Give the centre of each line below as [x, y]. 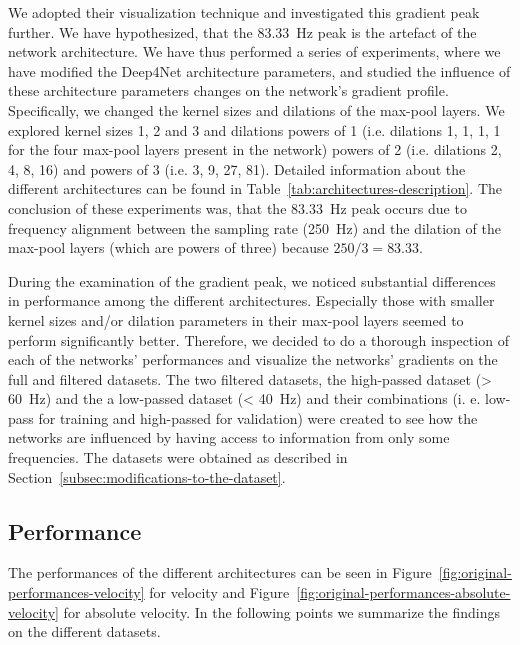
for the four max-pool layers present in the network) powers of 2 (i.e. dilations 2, [255, 149]
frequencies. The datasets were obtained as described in [178, 457]
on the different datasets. [84, 631]
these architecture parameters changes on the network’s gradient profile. [228, 90]
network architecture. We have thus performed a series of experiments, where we [254, 51]
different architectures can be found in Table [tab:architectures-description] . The [255, 188]
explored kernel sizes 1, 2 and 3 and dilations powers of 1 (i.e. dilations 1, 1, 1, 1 [254, 129]
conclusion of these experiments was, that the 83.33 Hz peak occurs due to [237, 207]
